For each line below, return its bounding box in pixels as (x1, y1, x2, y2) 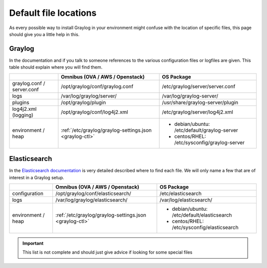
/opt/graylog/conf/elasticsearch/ (55, 190, 131, 197)
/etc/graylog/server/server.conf (162, 83, 236, 90)
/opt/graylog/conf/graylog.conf (61, 83, 133, 90)
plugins (12, 99, 30, 106)
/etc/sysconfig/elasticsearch (172, 224, 239, 230)
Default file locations (9, 7, 96, 18)
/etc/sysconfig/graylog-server (174, 139, 245, 146)
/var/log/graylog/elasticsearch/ (55, 196, 128, 203)
